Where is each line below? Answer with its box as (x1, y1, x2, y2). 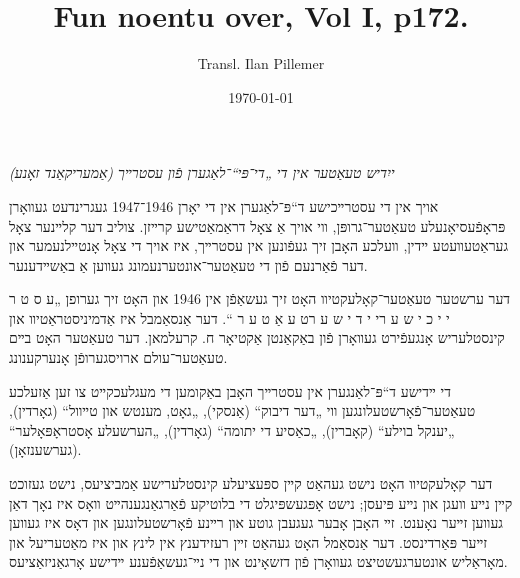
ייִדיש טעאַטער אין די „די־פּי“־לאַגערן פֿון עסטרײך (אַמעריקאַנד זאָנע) (9, 162, 395, 183)
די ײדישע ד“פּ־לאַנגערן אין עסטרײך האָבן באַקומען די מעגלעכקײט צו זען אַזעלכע (9, 380, 451, 401)
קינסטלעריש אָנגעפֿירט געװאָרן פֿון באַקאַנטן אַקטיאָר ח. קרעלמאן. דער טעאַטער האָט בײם (9, 327, 505, 348)
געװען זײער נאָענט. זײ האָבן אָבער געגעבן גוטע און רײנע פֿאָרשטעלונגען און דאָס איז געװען (9, 512, 503, 533)
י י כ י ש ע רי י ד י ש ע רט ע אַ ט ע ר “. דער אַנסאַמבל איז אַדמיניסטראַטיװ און (9, 307, 450, 328)
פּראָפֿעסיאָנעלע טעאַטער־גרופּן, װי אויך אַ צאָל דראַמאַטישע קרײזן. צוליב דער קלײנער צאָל (9, 215, 506, 236)
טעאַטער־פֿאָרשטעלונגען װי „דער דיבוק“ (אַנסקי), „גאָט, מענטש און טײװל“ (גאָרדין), (9, 400, 476, 421)
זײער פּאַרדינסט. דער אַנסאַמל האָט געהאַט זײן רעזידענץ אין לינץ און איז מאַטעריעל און (9, 531, 488, 552)
